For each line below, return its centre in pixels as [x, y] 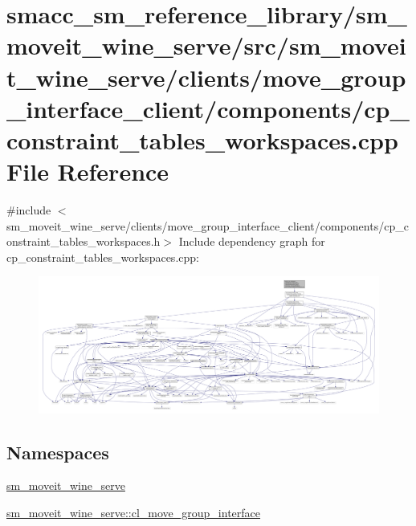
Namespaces [58, 452]
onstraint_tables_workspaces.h [84, 241]
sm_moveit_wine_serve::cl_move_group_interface [134, 512]
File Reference [88, 171]
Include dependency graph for [252, 241]
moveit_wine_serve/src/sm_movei [206, 45]
